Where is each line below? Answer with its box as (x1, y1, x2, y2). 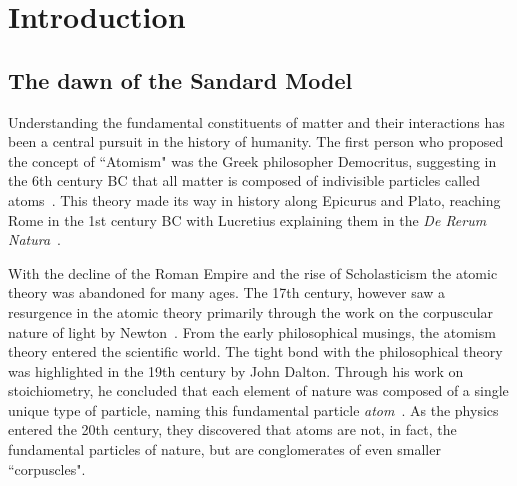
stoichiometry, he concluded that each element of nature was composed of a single (8, 380, 509, 401)
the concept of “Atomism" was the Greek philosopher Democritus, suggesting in (8, 150, 497, 171)
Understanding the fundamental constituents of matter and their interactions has (8, 111, 505, 132)
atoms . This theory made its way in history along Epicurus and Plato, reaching (8, 189, 501, 210)
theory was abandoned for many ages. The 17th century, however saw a (8, 282, 446, 303)
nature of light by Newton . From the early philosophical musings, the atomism (8, 321, 496, 342)
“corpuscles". (8, 458, 86, 479)
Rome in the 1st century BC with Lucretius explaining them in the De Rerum (8, 209, 487, 230)
